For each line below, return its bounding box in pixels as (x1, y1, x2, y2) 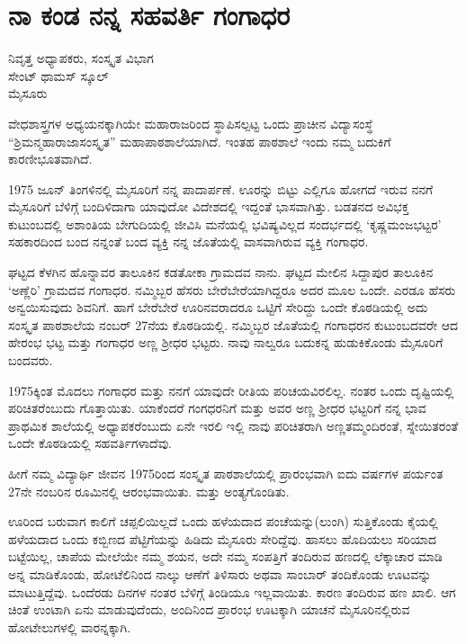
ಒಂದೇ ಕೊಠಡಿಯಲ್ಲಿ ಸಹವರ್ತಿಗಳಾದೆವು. (8, 434, 172, 452)
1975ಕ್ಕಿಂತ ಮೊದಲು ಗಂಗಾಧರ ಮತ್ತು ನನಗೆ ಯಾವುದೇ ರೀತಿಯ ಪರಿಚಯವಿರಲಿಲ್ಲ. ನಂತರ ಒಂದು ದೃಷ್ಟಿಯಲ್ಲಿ (8, 380, 454, 399)
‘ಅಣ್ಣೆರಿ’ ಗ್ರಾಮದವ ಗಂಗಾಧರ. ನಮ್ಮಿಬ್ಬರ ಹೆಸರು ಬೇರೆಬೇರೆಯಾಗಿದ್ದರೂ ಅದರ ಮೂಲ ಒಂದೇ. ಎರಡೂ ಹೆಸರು (8, 280, 456, 299)
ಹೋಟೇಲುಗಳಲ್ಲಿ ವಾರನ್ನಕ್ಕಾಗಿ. (8, 617, 131, 636)
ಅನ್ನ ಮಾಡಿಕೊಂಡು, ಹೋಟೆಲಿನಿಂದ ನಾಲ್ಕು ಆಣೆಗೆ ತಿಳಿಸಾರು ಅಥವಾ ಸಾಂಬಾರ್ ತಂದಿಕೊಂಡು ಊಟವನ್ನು (8, 564, 432, 583)
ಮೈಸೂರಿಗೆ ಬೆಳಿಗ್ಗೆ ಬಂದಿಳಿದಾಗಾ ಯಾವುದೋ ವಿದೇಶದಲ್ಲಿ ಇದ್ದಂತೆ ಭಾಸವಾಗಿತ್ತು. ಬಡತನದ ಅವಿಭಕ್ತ (8, 197, 409, 216)
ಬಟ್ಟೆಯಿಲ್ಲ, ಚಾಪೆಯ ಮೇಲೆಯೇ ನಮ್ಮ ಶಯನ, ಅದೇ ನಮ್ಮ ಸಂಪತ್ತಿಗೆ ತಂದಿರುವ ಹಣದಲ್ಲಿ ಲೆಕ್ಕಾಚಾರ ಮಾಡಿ (8, 547, 443, 566)
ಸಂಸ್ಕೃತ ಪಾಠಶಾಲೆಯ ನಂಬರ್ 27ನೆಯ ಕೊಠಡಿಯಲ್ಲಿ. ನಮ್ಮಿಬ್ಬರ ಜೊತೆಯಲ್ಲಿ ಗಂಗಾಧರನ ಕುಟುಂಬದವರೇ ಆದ (8, 315, 458, 334)
